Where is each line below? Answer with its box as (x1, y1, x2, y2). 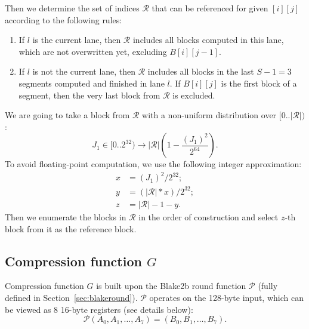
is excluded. (172, 88, 215, 101)
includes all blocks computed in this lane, (132, 33, 284, 46)
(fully (258, 279, 278, 292)
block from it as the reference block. (5, 222, 137, 235)
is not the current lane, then (32, 65, 136, 78)
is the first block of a (221, 76, 297, 89)
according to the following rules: (5, 13, 122, 26)
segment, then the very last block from (18, 88, 160, 101)
